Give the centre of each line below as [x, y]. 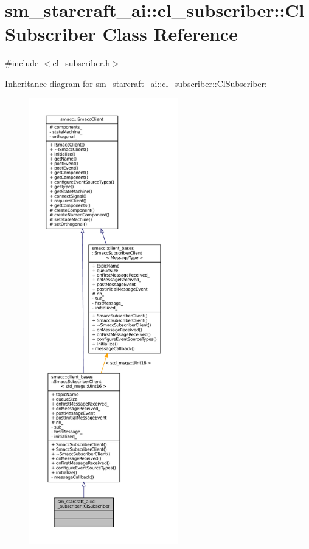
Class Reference [170, 34]
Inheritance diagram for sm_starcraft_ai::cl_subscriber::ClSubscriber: [136, 83]
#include [22, 63]
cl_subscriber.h [81, 63]
